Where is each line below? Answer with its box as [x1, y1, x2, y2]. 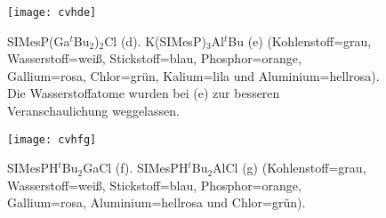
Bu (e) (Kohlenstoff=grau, [228, 31, 372, 50]
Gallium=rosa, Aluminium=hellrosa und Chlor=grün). [7, 193, 306, 212]
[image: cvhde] [7, 6, 97, 19]
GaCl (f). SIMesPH [83, 158, 189, 177]
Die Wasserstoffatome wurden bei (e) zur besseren [7, 84, 280, 102]
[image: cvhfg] [7, 133, 97, 146]
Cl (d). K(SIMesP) [104, 31, 206, 50]
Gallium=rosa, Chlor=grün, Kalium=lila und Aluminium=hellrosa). [7, 66, 380, 85]
